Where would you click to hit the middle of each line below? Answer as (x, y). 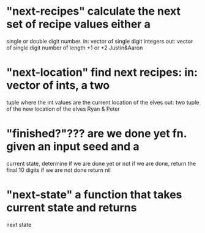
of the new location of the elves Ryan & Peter (63, 109)
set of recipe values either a (79, 24)
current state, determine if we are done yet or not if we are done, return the (101, 163)
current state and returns (72, 208)
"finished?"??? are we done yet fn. (97, 134)
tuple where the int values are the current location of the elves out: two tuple (103, 102)
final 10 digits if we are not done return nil (59, 170)
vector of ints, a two (58, 85)
